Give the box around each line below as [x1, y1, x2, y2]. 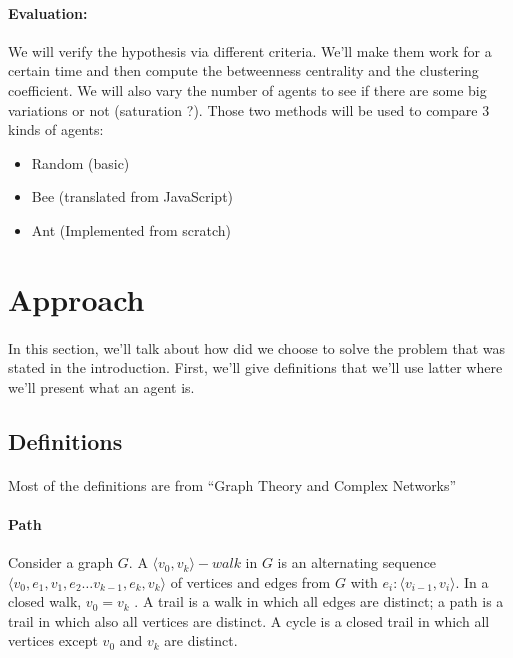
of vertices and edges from [170, 571, 331, 592]
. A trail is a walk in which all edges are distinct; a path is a [134, 591, 504, 612]
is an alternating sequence [277, 552, 437, 573]
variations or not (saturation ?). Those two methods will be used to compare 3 [8, 99, 490, 120]
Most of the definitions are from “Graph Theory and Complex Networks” [8, 474, 457, 495]
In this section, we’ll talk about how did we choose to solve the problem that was [8, 337, 505, 358]
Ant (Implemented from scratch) [31, 219, 232, 240]
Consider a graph [8, 552, 114, 573]
